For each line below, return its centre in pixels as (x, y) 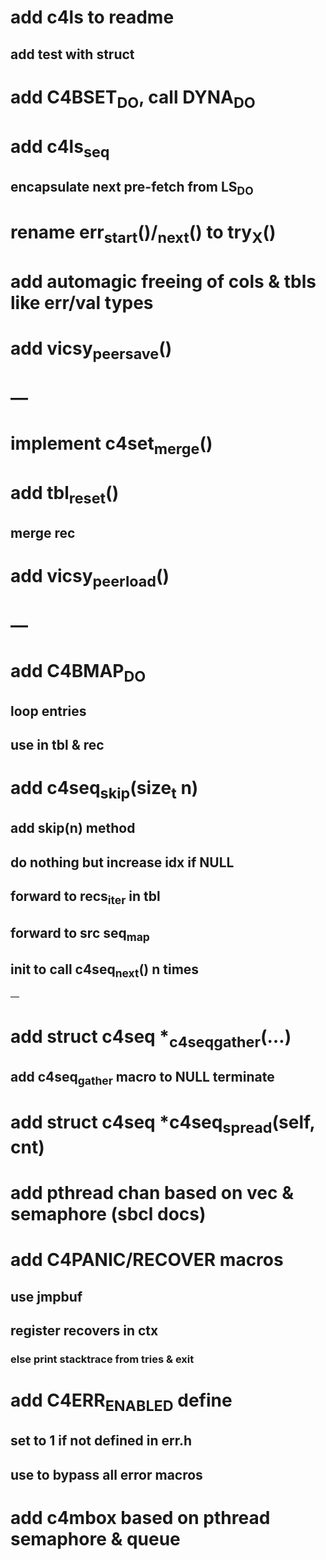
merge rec (43, 532)
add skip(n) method (73, 828)
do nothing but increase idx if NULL (122, 862)
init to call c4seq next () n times (105, 971)
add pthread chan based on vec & (152, 1193)
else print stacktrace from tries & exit (102, 1359)
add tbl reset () (65, 494)
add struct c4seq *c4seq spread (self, (163, 1124)
